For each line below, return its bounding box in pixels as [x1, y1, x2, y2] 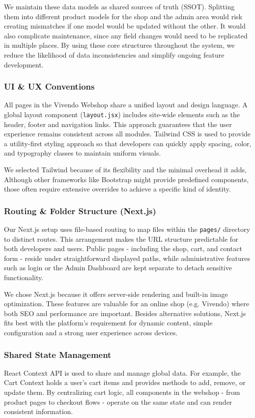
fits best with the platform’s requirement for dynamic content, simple [4, 318, 213, 328]
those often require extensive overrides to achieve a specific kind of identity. [4, 184, 231, 194]
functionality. [4, 272, 44, 283]
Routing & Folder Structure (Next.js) [4, 204, 156, 217]
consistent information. [4, 406, 73, 417]
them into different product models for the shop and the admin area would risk [4, 11, 243, 21]
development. [4, 59, 44, 69]
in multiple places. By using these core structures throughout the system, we [4, 40, 235, 50]
